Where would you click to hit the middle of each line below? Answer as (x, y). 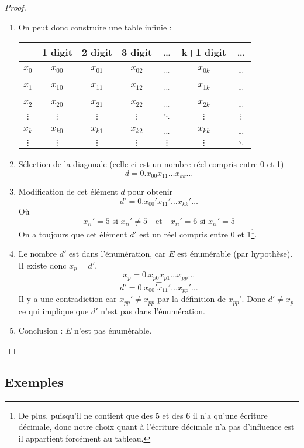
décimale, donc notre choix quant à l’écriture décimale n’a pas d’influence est (156, 427)
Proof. (15, 7)
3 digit (137, 52)
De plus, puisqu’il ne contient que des (86, 415)
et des (173, 415)
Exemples (34, 381)
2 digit (97, 52)
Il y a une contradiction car (68, 299)
